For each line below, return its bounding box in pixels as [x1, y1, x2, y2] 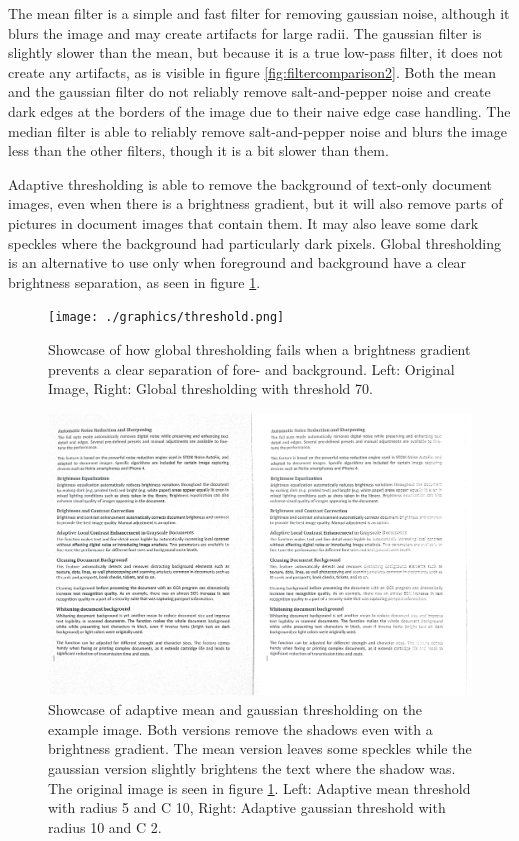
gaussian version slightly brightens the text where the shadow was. [48, 757, 456, 778]
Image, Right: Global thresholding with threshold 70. [48, 378, 373, 399]
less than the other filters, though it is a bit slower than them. [8, 140, 389, 161]
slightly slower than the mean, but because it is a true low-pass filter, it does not [8, 42, 503, 63]
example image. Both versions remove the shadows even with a [48, 718, 433, 739]
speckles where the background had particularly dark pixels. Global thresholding [8, 232, 502, 253]
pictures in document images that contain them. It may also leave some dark [8, 212, 479, 233]
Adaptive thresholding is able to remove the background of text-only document [8, 173, 493, 194]
